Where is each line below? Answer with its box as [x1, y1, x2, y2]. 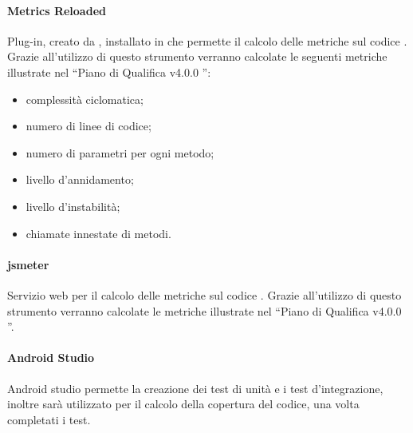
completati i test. [7, 411, 91, 427]
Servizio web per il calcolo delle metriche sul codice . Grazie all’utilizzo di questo [7, 286, 402, 303]
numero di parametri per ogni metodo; [26, 144, 214, 161]
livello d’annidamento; [26, 171, 134, 188]
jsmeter [7, 256, 49, 272]
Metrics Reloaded [7, 2, 106, 18]
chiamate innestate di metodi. [26, 224, 171, 241]
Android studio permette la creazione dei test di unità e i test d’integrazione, [7, 379, 383, 396]
